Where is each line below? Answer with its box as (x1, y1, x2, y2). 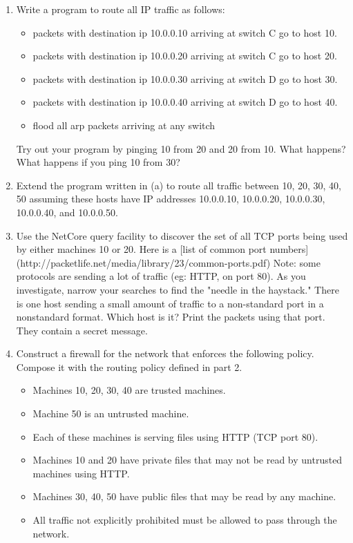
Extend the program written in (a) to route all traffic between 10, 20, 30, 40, (16, 178, 341, 192)
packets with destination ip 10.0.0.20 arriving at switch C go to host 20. (32, 48, 337, 63)
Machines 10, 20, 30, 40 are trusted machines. (32, 383, 226, 397)
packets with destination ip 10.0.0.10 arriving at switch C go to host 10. (32, 25, 337, 39)
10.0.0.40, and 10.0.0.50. (16, 204, 118, 219)
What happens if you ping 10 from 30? (16, 155, 180, 169)
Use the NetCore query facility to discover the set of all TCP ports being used (16, 228, 348, 242)
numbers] (269, 242, 309, 256)
